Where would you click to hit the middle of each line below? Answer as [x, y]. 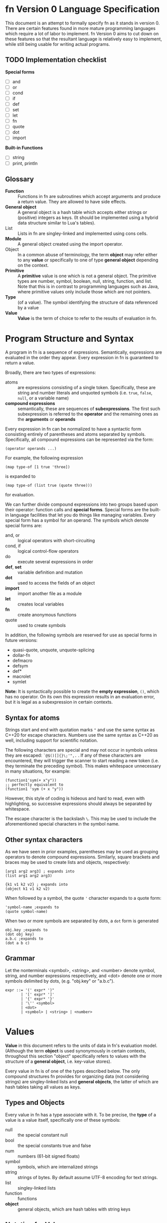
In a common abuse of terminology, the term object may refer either [88, 255]
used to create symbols [42, 625]
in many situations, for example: [38, 771]
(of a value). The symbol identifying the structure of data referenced [88, 302]
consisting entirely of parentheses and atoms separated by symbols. [76, 434]
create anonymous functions [47, 615]
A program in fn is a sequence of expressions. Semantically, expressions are [84, 352]
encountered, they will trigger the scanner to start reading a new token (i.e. [82, 761]
